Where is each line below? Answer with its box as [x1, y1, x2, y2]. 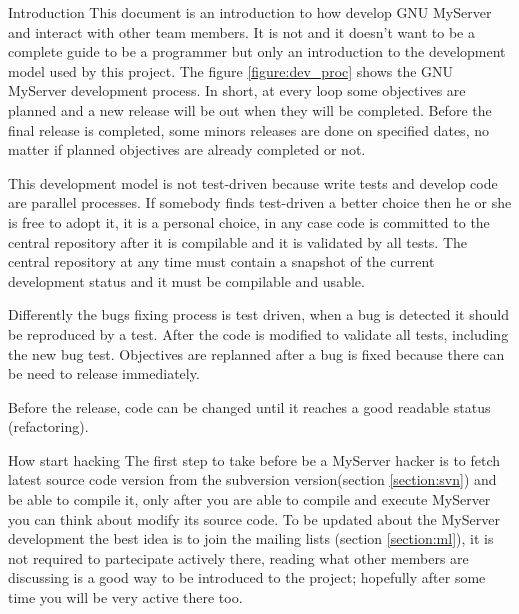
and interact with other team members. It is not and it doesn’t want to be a [8, 21, 475, 42]
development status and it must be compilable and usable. [8, 270, 365, 291]
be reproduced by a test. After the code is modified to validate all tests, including [8, 323, 509, 344]
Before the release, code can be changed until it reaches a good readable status [8, 396, 491, 417]
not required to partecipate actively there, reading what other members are [8, 547, 469, 568]
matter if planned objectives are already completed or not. [8, 139, 366, 160]
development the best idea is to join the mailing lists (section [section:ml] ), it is [8, 528, 494, 549]
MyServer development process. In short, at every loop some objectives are [8, 80, 466, 101]
